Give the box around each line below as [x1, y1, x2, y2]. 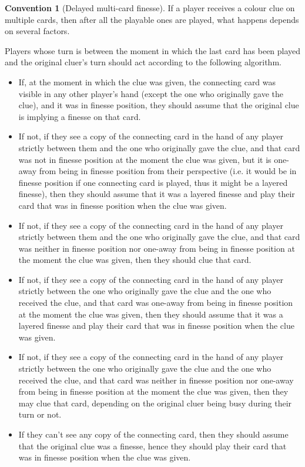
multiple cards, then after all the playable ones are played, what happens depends [5, 13, 299, 25]
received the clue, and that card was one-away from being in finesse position [18, 296, 293, 309]
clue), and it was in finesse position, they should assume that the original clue [18, 99, 299, 111]
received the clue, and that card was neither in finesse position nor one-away [18, 373, 294, 386]
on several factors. [5, 25, 70, 37]
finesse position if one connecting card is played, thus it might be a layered [18, 176, 288, 188]
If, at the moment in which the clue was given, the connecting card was [18, 75, 276, 88]
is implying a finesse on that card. [18, 110, 141, 122]
